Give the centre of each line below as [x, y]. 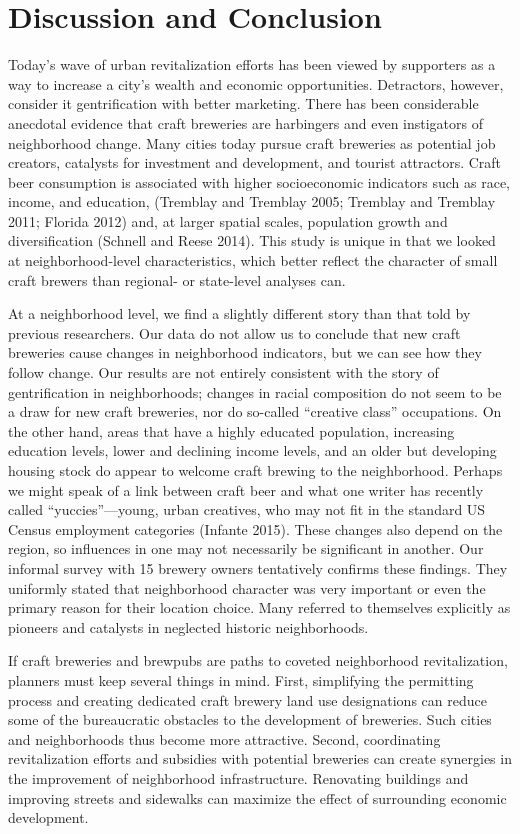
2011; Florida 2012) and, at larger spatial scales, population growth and [228, 220]
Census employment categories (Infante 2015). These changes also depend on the [255, 528]
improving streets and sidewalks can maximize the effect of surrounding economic [257, 797]
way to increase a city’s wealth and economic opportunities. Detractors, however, [256, 83]
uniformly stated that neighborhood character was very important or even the [247, 587]
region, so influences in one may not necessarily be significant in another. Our [246, 548]
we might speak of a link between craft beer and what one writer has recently [246, 489]
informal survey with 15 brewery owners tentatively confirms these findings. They [258, 567]
